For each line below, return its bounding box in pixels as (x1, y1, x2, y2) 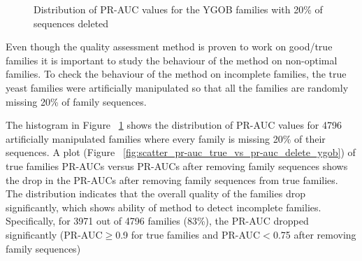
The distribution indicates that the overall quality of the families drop (6, 186, 305, 201)
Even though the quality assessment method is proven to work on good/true (6, 39, 333, 54)
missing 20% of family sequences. (6, 94, 147, 108)
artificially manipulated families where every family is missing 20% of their (6, 131, 326, 146)
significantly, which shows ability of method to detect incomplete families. (6, 199, 321, 214)
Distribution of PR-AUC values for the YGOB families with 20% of (34, 2, 323, 16)
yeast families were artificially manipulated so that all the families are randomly (6, 80, 349, 94)
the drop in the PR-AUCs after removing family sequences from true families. (6, 172, 338, 187)
